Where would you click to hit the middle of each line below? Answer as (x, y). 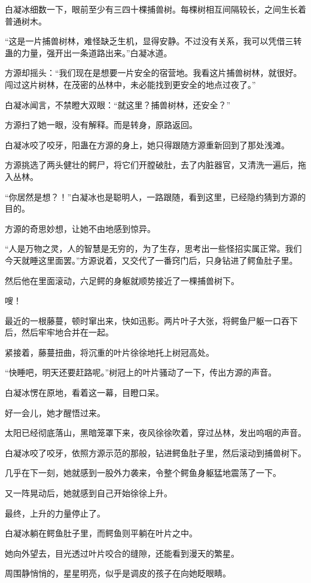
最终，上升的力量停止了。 (55, 513)
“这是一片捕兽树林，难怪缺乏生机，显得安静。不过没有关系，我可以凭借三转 (153, 41)
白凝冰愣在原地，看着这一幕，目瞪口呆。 (84, 393)
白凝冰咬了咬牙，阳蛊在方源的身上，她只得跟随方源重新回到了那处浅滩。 (147, 144)
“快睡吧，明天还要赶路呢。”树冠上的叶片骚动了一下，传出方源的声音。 (141, 372)
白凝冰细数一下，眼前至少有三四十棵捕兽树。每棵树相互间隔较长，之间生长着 (155, 9)
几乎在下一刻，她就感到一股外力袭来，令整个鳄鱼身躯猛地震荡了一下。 (143, 473)
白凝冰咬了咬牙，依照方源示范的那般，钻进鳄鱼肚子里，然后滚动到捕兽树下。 (155, 452)
